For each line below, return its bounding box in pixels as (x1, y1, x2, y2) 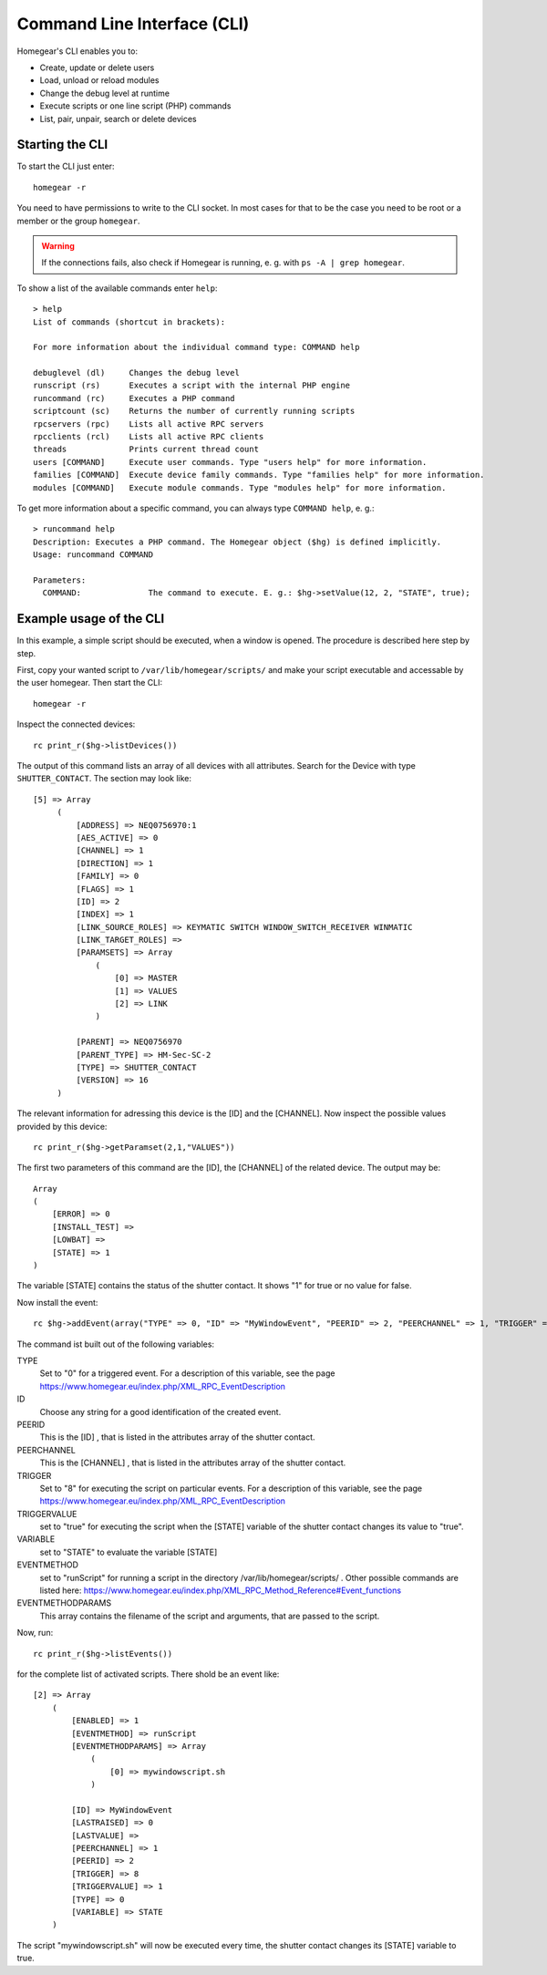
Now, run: (16, 1628, 54, 1639)
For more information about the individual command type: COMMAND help (33, 342, 360, 353)
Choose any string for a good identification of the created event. (39, 1406, 282, 1417)
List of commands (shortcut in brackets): (33, 316, 226, 327)
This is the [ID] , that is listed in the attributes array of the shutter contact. (39, 1432, 315, 1442)
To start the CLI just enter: (16, 160, 115, 172)
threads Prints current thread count (33, 444, 260, 455)
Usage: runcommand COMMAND (33, 550, 154, 560)
